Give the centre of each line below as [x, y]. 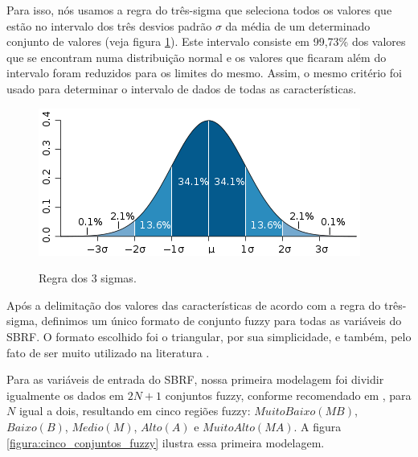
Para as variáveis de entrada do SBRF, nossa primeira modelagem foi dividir [195, 379]
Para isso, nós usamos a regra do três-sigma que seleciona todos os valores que [199, 10]
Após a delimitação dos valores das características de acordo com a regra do [194, 305]
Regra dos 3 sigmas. [88, 278]
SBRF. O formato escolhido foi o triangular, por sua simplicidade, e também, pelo [209, 336]
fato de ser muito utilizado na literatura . [108, 352]
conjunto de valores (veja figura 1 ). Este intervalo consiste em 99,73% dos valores [206, 41]
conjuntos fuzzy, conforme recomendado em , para [288, 395]
